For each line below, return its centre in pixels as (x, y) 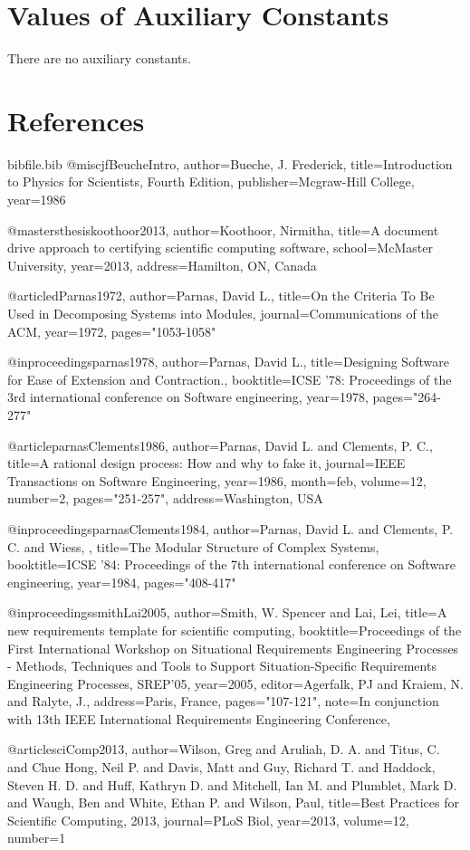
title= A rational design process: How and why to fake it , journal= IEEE (206, 463)
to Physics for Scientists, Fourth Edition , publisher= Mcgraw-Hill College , (211, 181)
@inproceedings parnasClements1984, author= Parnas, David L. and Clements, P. (230, 528)
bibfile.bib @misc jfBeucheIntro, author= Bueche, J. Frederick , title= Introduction (230, 163)
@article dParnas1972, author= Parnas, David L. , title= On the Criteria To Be (221, 296)
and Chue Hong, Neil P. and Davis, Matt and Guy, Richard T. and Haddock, (221, 767)
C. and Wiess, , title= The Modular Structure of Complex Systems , (193, 546)
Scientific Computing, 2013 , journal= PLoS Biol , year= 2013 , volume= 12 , (208, 820)
